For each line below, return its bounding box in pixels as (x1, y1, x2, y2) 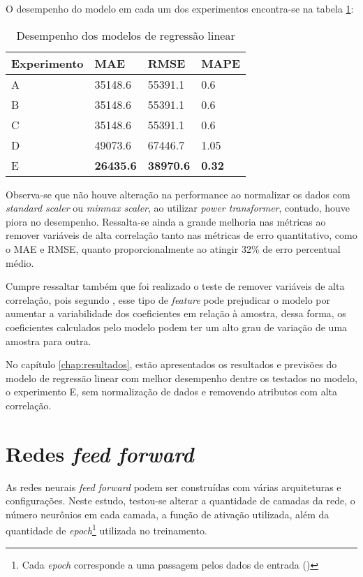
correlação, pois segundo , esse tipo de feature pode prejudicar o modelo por (6, 292, 331, 307)
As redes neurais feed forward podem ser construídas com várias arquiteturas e (6, 479, 341, 494)
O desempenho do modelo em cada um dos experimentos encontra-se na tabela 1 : (6, 1, 354, 15)
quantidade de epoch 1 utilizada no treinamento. (6, 521, 207, 538)
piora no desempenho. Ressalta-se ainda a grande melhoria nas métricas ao (6, 214, 326, 228)
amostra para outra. (6, 333, 91, 348)
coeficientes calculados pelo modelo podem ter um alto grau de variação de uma (6, 319, 348, 334)
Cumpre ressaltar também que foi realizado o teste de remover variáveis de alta (6, 279, 345, 293)
